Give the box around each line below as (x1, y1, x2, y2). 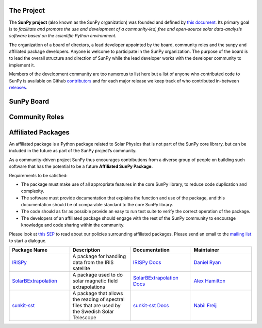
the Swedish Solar (72, 308, 114, 315)
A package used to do (72, 272, 123, 279)
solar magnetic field (72, 278, 118, 284)
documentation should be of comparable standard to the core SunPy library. (21, 202, 173, 208)
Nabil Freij (193, 302, 217, 309)
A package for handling (72, 253, 126, 260)
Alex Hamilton (193, 278, 226, 284)
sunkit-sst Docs (133, 302, 169, 309)
